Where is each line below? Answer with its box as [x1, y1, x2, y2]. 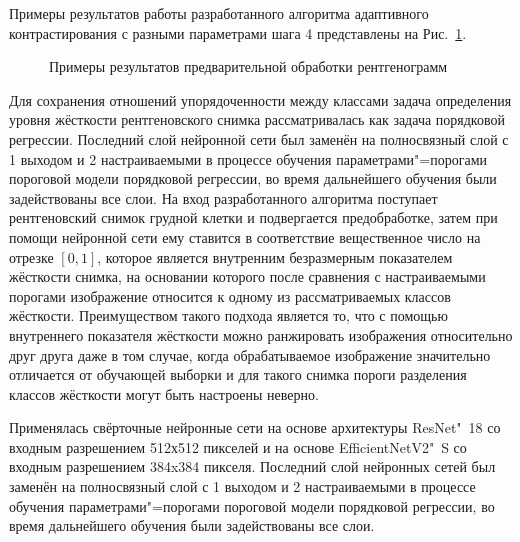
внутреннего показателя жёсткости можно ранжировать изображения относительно [9, 324, 513, 345]
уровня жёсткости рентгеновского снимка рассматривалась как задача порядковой [9, 109, 505, 130]
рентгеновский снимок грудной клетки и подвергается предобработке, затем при [9, 207, 498, 228]
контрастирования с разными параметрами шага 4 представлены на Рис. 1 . [9, 22, 467, 43]
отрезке [9, 246, 54, 267]
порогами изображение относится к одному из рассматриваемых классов [9, 285, 451, 306]
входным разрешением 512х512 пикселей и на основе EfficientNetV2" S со [9, 436, 467, 457]
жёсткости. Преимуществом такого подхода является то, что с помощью [9, 305, 448, 326]
